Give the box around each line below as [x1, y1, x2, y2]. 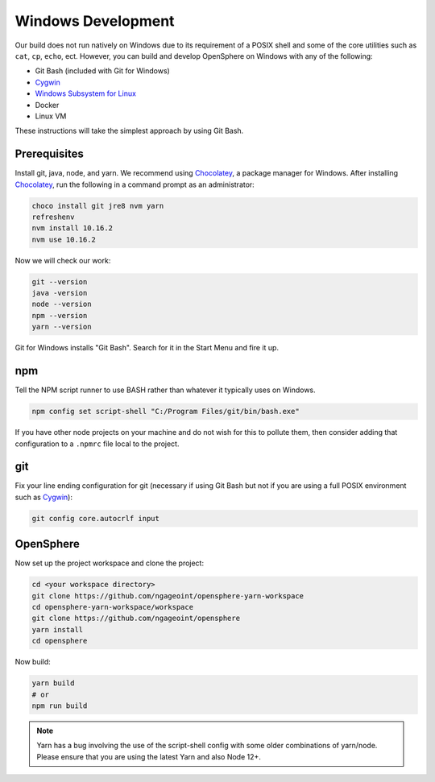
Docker [35, 100, 60, 110]
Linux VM [35, 111, 67, 121]
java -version [31, 288, 88, 298]
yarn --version [31, 322, 92, 332]
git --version [31, 277, 88, 286]
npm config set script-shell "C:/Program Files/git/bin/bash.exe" [31, 407, 300, 416]
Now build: [14, 657, 52, 667]
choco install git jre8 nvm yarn [31, 201, 164, 210]
